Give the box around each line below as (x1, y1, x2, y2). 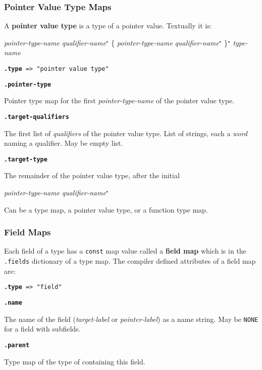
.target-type (4, 155, 47, 163)
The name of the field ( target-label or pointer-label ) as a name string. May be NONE (4, 313, 258, 324)
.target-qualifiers (4, 113, 69, 120)
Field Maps (4, 226, 51, 238)
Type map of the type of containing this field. (4, 356, 145, 366)
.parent (4, 341, 30, 349)
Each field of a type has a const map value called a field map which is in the (4, 245, 246, 256)
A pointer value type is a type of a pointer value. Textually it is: (4, 20, 212, 31)
